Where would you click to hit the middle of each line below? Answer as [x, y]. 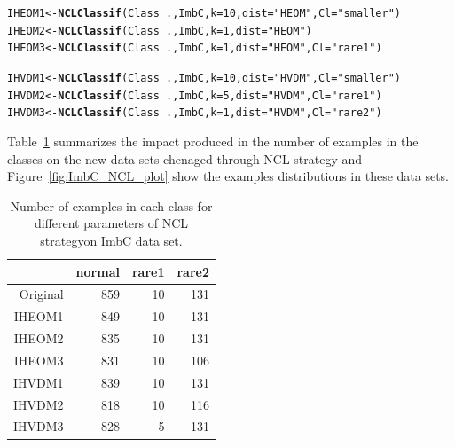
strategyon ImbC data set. [111, 240]
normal [98, 271]
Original [41, 294]
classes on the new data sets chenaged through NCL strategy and [185, 158]
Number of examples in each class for [111, 205]
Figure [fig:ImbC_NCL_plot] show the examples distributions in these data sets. [228, 176]
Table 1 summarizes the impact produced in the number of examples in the [213, 141]
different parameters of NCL [111, 223]
